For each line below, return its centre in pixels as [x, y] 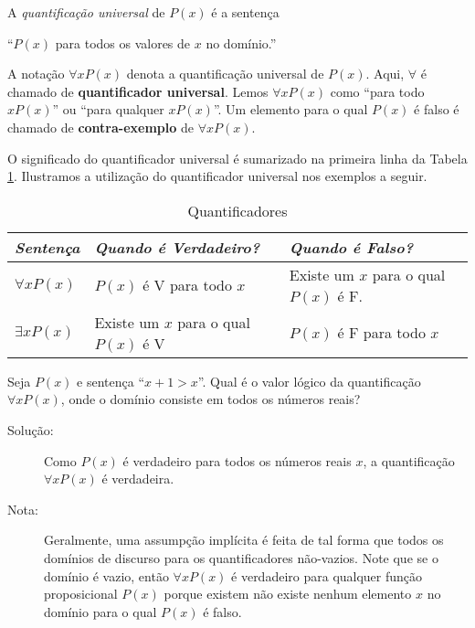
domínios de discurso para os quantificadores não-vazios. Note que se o [241, 557]
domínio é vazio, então [106, 575]
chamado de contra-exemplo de [100, 127]
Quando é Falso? [351, 247]
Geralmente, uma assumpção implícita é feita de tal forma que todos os [244, 540]
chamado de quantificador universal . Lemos [138, 91]
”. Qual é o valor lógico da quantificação [309, 381]
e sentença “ [111, 381]
